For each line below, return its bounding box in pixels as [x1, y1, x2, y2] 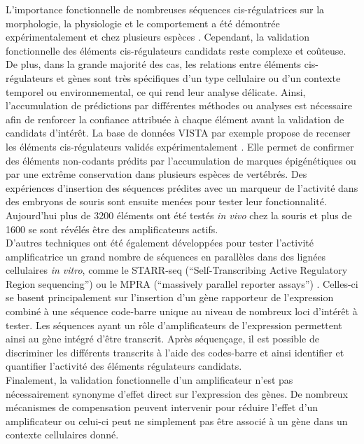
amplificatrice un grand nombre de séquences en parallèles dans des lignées [6, 249, 326, 263]
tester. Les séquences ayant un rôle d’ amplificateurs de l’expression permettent [6, 317, 342, 332]
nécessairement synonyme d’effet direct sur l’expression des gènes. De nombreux [6, 386, 348, 401]
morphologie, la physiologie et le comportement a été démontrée [6, 15, 280, 30]
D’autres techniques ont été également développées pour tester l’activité [6, 235, 314, 250]
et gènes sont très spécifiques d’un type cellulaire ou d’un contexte [56, 70, 341, 85]
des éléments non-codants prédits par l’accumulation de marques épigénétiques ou [6, 153, 356, 167]
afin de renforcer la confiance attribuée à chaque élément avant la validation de [6, 111, 344, 126]
